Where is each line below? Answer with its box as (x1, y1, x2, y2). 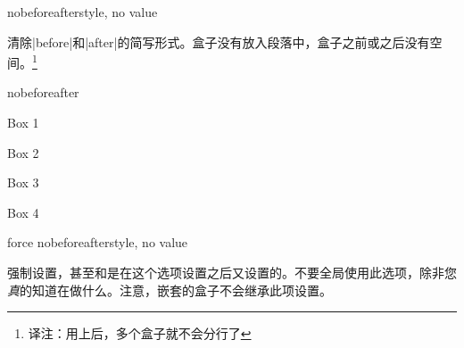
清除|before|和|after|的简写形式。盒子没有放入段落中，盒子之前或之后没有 (7, 32, 430, 51)
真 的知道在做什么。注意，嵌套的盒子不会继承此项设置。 (7, 280, 332, 299)
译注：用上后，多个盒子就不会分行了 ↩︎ (28, 324, 252, 343)
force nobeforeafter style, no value (7, 233, 188, 252)
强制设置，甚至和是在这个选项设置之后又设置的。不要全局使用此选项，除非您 (7, 263, 457, 281)
